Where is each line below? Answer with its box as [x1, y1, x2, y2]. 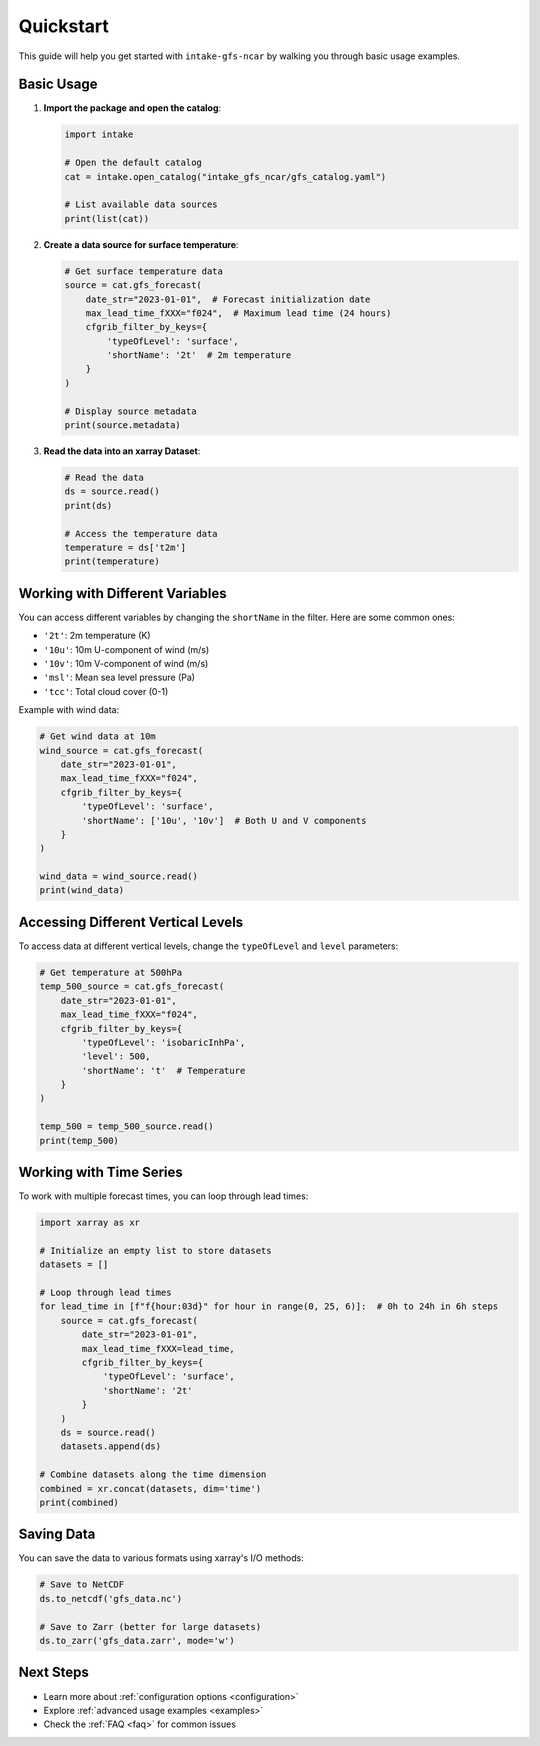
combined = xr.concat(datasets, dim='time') [39, 1483, 262, 1494]
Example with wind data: [18, 704, 120, 716]
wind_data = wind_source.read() [39, 871, 199, 882]
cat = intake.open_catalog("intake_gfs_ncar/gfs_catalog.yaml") [64, 171, 387, 182]
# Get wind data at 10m [39, 731, 157, 742]
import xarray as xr [39, 1217, 140, 1229]
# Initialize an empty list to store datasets [39, 1245, 272, 1256]
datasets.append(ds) [60, 1441, 162, 1452]
